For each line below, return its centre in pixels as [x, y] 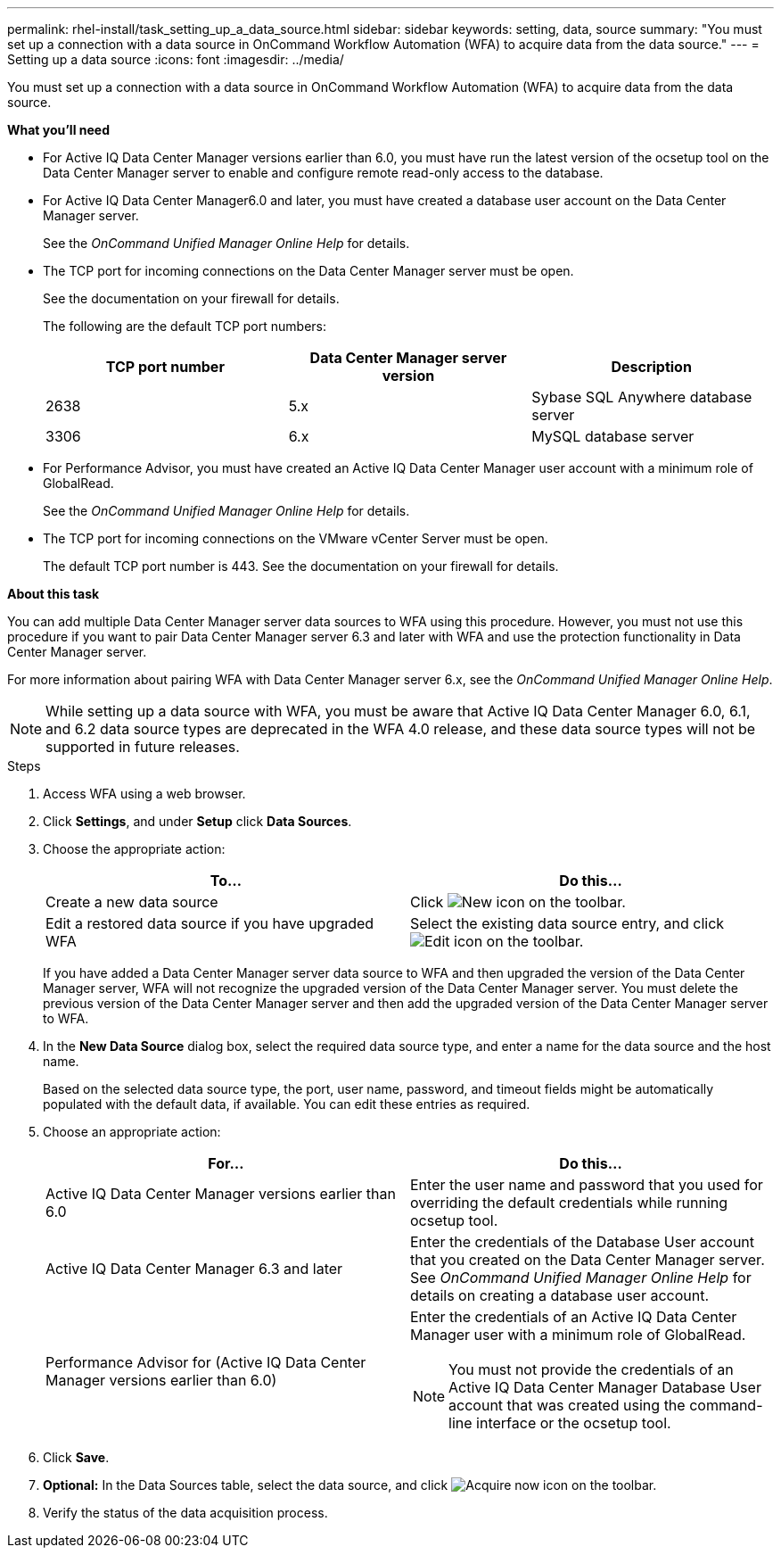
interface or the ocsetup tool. [574, 1423]
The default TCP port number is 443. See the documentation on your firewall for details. [301, 566]
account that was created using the [567, 1405]
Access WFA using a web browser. [144, 794]
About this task [53, 594]
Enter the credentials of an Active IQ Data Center [574, 1317]
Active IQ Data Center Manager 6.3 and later [194, 1269]
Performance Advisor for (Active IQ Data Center [206, 1362]
